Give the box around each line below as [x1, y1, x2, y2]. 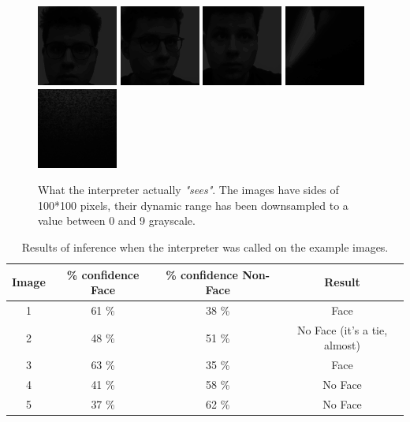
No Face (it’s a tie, [296, 321, 388, 338]
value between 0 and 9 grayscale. [38, 212, 196, 229]
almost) [324, 337, 361, 353]
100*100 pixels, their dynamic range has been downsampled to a [38, 196, 348, 213]
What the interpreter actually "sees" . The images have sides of [38, 181, 339, 198]
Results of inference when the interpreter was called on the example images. [21, 238, 389, 255]
